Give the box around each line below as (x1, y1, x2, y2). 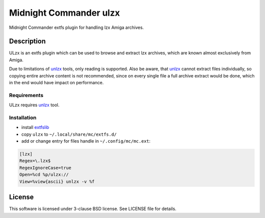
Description (9, 37, 46, 46)
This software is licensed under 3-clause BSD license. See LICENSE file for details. (9, 206, 177, 212)
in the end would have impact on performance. (9, 80, 104, 86)
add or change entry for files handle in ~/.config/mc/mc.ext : (21, 138, 151, 144)
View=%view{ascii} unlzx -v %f (19, 179, 95, 184)
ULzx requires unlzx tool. (9, 102, 60, 108)
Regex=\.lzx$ (19, 158, 51, 164)
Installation (9, 114, 37, 121)
